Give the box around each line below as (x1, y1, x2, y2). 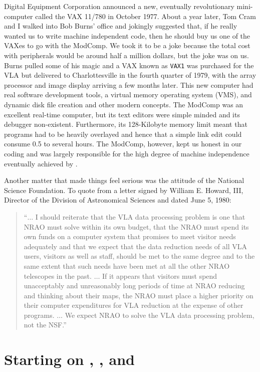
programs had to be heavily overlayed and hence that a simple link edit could (4, 128, 242, 139)
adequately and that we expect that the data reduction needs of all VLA (24, 241, 247, 251)
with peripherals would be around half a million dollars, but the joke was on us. (4, 50, 249, 60)
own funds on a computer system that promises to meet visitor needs (24, 231, 236, 242)
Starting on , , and (4, 349, 135, 369)
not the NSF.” (24, 319, 67, 330)
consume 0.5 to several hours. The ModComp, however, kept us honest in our (4, 138, 242, 149)
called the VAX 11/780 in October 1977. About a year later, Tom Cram (35, 11, 256, 21)
